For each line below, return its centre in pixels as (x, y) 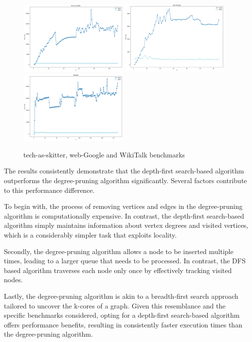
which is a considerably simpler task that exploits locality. (90, 234)
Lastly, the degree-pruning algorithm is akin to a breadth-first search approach (121, 296)
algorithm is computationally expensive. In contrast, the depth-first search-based (124, 215)
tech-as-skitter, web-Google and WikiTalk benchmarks (104, 154)
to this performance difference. (49, 190)
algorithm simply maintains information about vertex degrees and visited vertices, (126, 225)
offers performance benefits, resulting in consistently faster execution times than (123, 324)
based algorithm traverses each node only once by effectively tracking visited (118, 270)
